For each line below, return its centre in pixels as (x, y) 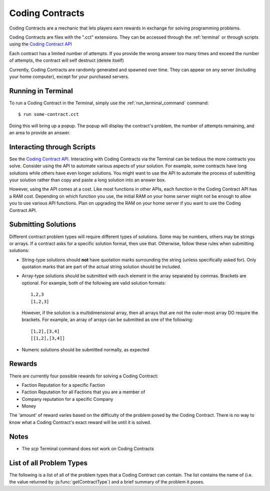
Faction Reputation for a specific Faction (63, 385)
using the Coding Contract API (40, 44)
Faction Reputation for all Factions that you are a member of (83, 392)
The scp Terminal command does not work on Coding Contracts (88, 448)
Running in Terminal (41, 91)
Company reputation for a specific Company (67, 399)
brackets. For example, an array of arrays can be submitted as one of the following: (107, 320)
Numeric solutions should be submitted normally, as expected (85, 349)
